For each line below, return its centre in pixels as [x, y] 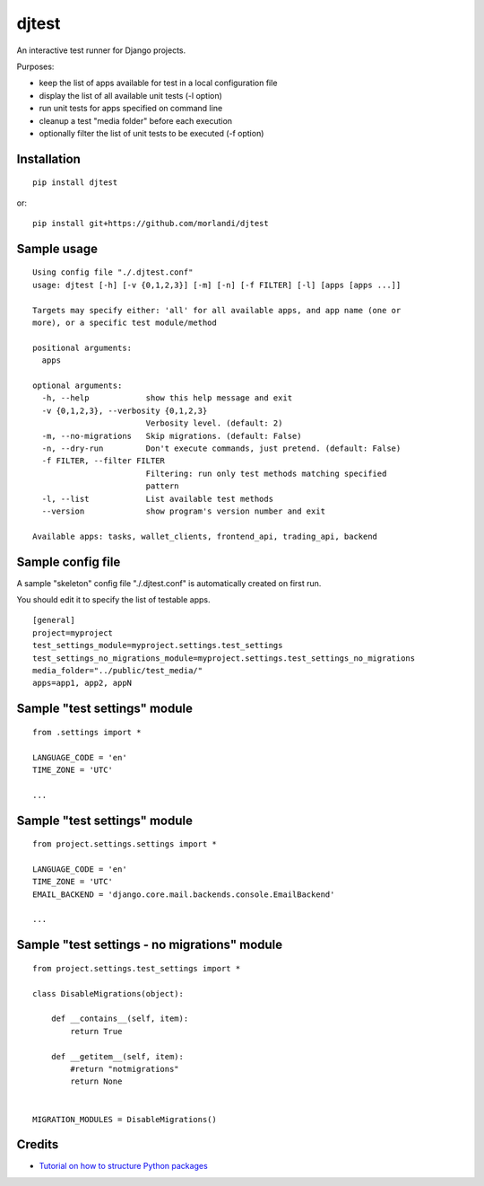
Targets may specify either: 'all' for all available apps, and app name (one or [217, 310]
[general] [54, 620]
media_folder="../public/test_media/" [118, 670]
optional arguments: [78, 386]
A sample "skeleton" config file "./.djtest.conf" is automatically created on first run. [169, 583]
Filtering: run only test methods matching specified [266, 473]
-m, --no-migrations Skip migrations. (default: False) [172, 436]
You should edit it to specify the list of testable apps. [113, 599]
